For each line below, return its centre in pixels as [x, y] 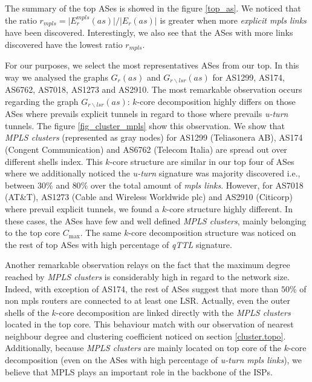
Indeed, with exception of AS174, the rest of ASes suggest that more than [142, 288]
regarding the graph [42, 101]
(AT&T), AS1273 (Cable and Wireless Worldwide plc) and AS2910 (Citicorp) [149, 197]
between [20, 185]
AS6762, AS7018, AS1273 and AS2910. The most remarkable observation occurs [154, 89]
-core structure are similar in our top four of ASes [202, 161]
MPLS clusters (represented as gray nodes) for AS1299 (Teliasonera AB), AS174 [154, 137]
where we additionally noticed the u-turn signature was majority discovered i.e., [153, 173]
